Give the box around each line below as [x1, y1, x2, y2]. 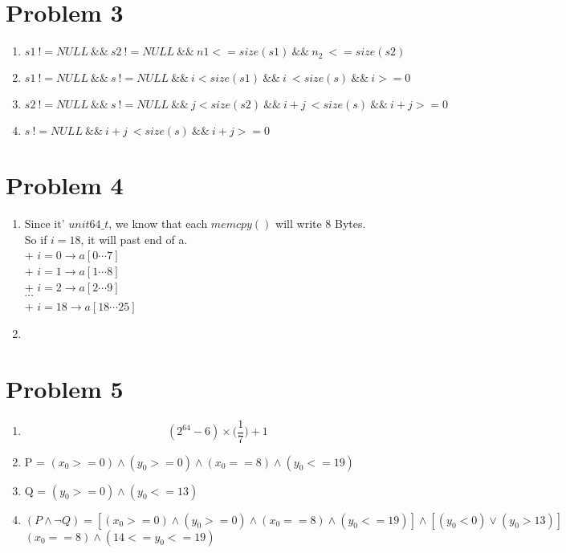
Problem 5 [6, 372, 124, 405]
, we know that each [108, 215, 208, 232]
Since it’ [24, 215, 65, 232]
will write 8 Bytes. [275, 215, 366, 232]
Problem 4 [6, 169, 124, 201]
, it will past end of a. [80, 230, 188, 247]
